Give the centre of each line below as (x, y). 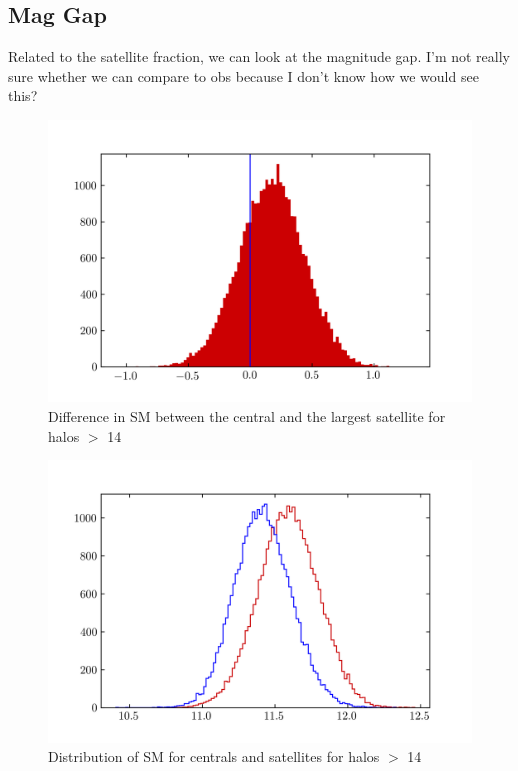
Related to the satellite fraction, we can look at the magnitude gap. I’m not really (259, 56)
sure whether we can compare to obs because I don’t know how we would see (243, 75)
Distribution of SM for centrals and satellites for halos (214, 756)
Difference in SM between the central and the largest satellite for (247, 415)
